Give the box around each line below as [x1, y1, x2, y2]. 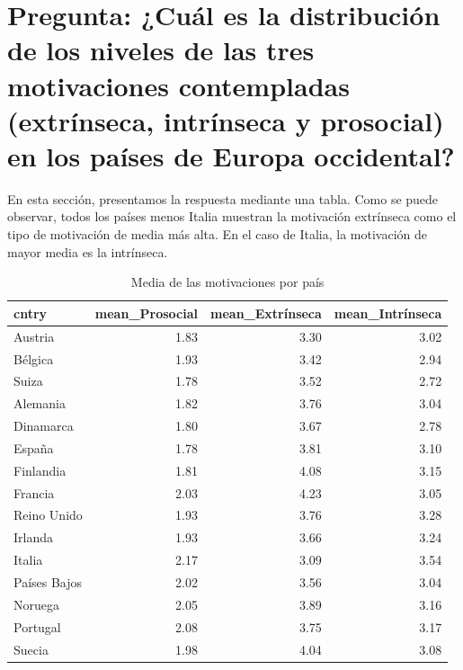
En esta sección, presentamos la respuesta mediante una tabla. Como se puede [7, 189, 439, 208]
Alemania [13, 394, 66, 413]
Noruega [13, 594, 59, 613]
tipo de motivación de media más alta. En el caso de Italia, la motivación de [7, 225, 427, 244]
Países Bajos [13, 572, 83, 591]
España [13, 438, 54, 457]
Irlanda [13, 528, 54, 547]
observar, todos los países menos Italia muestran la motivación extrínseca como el [7, 207, 457, 226]
